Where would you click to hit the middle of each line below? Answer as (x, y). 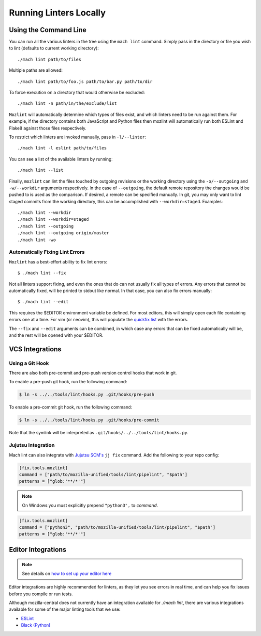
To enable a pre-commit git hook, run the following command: (71, 407)
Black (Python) (36, 625)
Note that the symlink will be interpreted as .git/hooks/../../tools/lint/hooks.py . (99, 433)
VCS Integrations (35, 349)
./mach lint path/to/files (50, 59)
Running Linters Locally (57, 13)
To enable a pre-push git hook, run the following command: (68, 382)
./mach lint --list (41, 170)
